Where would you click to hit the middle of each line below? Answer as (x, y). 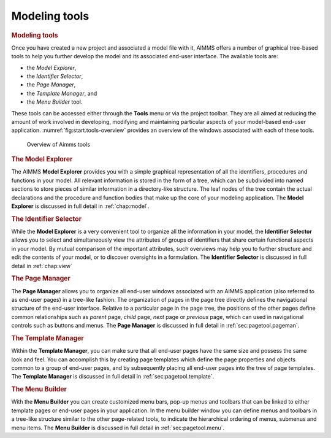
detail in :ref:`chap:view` (42, 266)
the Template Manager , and (62, 93)
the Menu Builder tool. (55, 102)
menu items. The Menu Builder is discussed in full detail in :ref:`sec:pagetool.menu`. (118, 428)
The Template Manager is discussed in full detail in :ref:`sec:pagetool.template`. (113, 377)
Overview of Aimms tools (59, 144)
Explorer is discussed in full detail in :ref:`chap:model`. (80, 206)
